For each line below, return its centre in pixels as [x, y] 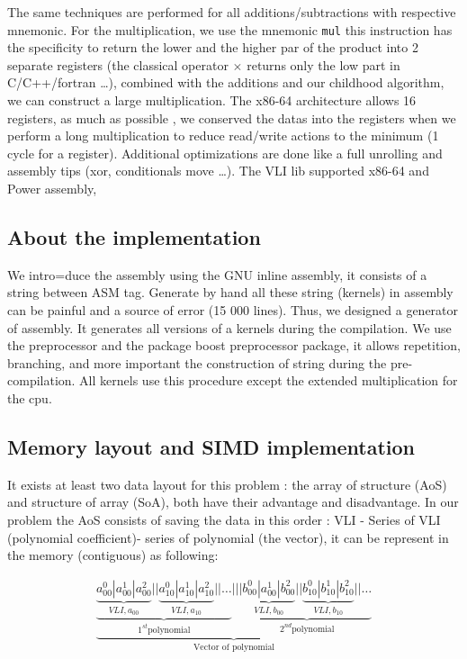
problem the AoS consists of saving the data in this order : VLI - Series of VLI [224, 519]
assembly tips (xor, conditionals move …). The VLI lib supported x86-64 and [218, 171]
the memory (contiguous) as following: [113, 555]
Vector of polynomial [234, 648]
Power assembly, [52, 188]
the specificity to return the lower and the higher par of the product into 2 [213, 47]
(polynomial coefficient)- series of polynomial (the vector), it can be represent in [228, 537]
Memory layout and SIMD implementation [211, 446]
